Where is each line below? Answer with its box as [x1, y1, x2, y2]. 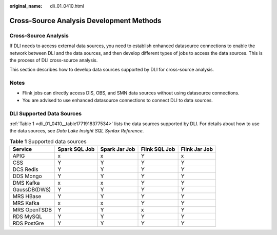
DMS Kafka [12, 180, 40, 187]
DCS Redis [12, 166, 38, 173]
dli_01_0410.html [50, 3, 84, 9]
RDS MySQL [12, 213, 43, 220]
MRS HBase [12, 193, 42, 200]
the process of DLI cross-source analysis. [9, 57, 98, 63]
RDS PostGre [12, 220, 44, 227]
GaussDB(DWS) [12, 186, 51, 193]
